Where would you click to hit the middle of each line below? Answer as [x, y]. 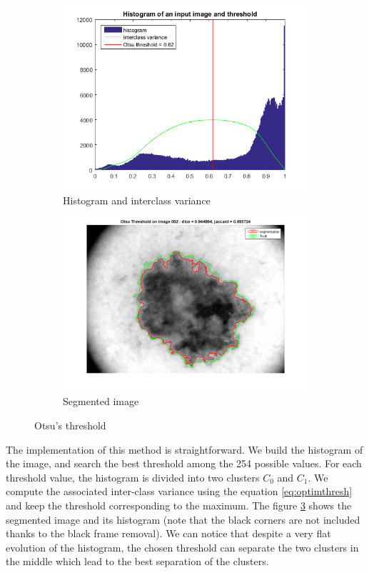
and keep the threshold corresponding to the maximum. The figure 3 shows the [179, 505]
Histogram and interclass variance [137, 200]
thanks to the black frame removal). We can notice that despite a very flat [168, 533]
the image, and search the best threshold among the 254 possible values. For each [184, 463]
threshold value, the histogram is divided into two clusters [133, 477]
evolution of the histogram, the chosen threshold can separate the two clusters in [182, 547]
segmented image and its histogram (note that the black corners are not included [183, 519]
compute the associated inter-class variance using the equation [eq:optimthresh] [179, 491]
